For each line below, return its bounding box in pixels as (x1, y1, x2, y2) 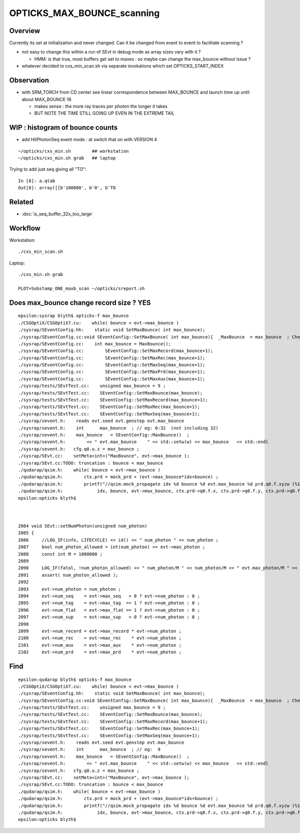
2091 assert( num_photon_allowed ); (18, 572, 118, 578)
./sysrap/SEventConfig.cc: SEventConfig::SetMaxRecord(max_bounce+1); (18, 348, 213, 354)
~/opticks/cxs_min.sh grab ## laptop (18, 155, 116, 161)
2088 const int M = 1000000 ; (18, 551, 102, 557)
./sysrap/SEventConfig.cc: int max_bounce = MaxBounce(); (18, 341, 171, 346)
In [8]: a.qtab (18, 178, 55, 184)
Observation (9, 76, 49, 85)
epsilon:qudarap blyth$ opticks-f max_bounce (18, 676, 132, 682)
